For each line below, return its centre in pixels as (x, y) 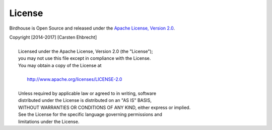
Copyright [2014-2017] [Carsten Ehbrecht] (53, 37)
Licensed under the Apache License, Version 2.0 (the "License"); (86, 51)
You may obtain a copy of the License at (60, 65)
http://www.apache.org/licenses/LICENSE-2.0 (75, 79)
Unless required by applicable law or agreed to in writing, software (87, 93)
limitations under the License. (49, 121)
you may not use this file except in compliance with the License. (85, 58)
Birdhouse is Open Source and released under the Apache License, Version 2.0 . (92, 28)
